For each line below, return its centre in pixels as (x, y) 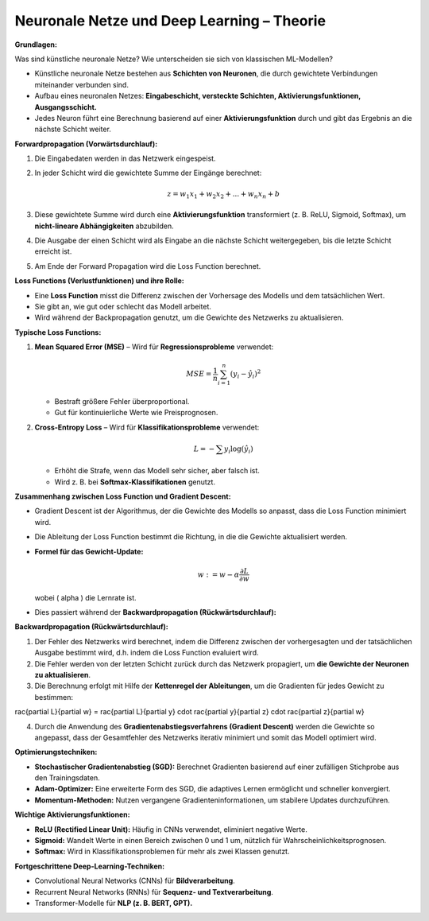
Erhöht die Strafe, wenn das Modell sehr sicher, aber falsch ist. (157, 471)
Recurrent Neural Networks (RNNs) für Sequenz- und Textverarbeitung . (154, 892)
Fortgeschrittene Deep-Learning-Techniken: (90, 866)
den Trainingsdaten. (67, 778)
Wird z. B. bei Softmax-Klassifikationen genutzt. (135, 482)
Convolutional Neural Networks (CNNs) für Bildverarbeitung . (135, 881)
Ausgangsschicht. (66, 107)
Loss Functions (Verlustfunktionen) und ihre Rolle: (99, 281)
